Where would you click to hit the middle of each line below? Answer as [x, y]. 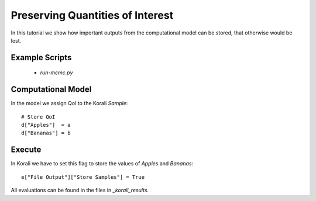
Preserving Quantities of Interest [92, 15]
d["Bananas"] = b [46, 133]
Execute [26, 150]
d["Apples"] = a [46, 125]
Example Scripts [41, 58]
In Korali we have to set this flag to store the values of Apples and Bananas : [102, 164]
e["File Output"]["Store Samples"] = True [83, 177]
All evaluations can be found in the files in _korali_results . [80, 190]
